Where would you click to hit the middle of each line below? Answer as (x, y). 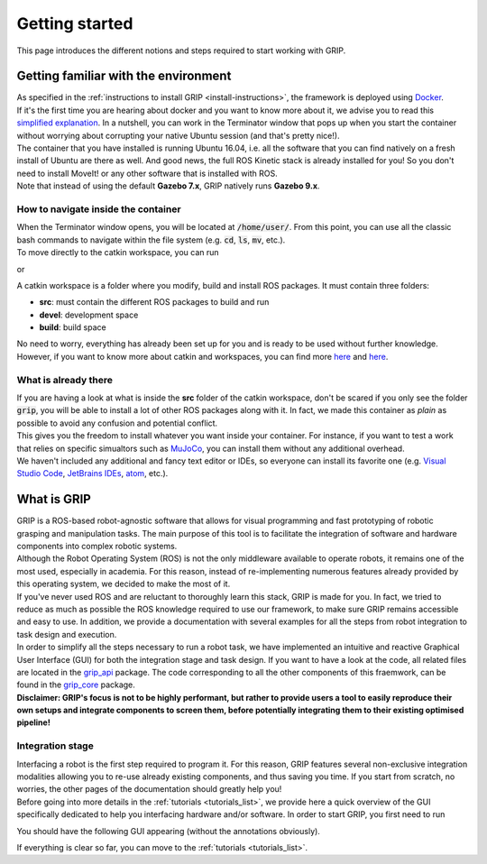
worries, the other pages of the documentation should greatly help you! (149, 789)
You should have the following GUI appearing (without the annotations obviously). (168, 831)
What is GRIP (54, 499)
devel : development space (89, 315)
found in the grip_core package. (76, 685)
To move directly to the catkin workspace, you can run (118, 253)
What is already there (64, 380)
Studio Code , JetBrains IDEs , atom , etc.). (92, 473)
